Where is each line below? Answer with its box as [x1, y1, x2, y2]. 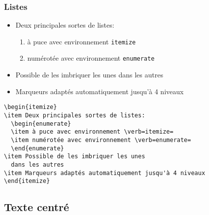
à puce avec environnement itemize [27, 36, 136, 46]
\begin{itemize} [4, 104, 57, 111]
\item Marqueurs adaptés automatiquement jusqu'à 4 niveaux [4, 169, 206, 177]
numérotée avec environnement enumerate [27, 53, 155, 63]
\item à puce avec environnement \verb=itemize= [11, 128, 174, 136]
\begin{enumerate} [11, 120, 71, 127]
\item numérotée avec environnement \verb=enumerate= [11, 136, 191, 143]
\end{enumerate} [11, 144, 64, 152]
